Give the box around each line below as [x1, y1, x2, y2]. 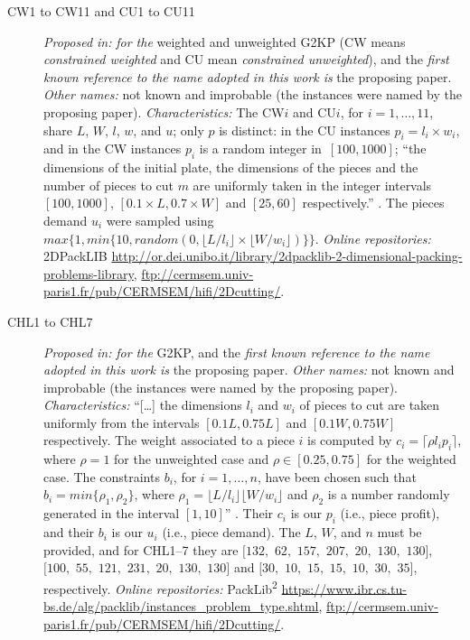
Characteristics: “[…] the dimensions [43, 395, 242, 414]
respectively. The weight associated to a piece [43, 431, 295, 450]
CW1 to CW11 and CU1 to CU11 [7, 2, 195, 20]
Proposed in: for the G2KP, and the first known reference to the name [43, 342, 430, 361]
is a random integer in [199, 139, 322, 158]
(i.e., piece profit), [340, 504, 440, 523]
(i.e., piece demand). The [162, 523, 301, 542]
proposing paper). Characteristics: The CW [43, 102, 285, 121]
